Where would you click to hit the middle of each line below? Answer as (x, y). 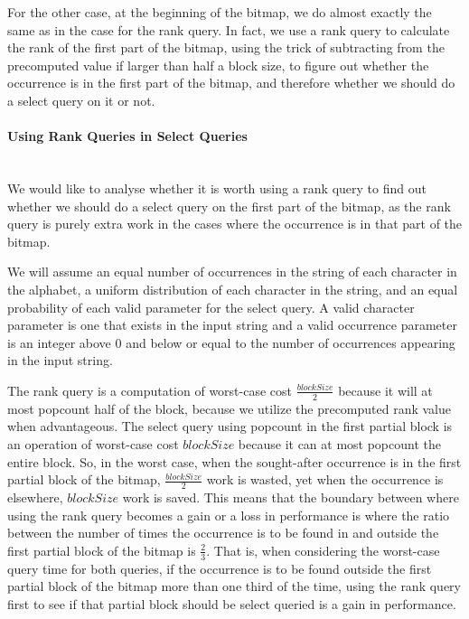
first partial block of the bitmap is (102, 550)
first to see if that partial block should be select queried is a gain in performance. (232, 603)
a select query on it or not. (81, 100)
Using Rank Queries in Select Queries (127, 136)
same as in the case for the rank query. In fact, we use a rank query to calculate (229, 29)
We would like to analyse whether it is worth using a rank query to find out (217, 188)
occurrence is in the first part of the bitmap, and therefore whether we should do (231, 83)
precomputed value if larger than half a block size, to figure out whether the (218, 65)
